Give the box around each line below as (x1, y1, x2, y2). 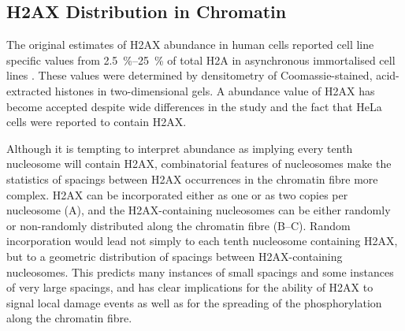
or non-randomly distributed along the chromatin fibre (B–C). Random (6, 217, 351, 233)
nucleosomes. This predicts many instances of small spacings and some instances (6, 263, 394, 280)
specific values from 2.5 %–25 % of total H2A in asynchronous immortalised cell (6, 51, 396, 68)
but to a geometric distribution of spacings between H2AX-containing (6, 247, 343, 264)
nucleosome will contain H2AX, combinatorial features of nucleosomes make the (6, 155, 392, 172)
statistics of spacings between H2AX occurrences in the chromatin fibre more (6, 170, 378, 187)
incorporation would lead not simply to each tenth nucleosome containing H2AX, (6, 232, 398, 249)
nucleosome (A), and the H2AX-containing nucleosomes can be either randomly (6, 202, 391, 218)
